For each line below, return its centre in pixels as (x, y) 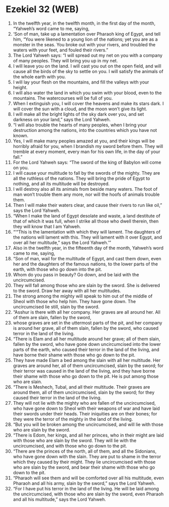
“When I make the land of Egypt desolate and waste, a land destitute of (87, 215)
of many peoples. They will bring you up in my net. (65, 60)
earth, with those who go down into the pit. (57, 269)
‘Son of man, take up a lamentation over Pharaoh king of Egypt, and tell (87, 34)
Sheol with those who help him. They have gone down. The (74, 301)
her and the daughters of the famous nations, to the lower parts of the (85, 264)
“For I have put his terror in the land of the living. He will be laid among (86, 488)
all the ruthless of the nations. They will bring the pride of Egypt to (81, 178)
